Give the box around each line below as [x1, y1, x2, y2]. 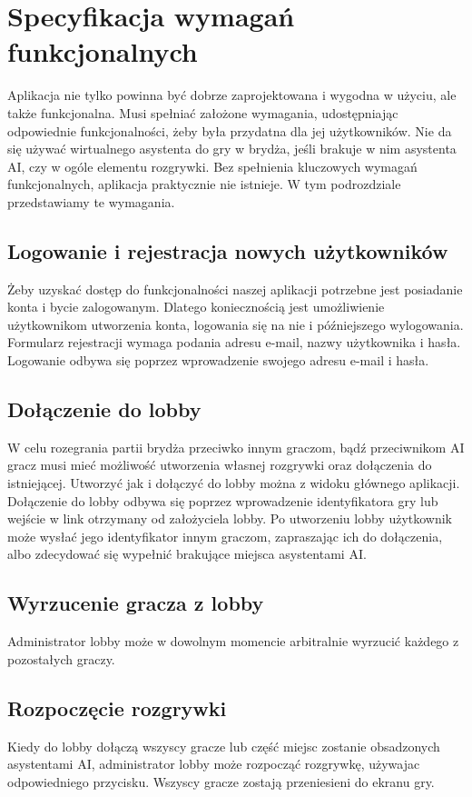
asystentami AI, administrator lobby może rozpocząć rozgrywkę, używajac [7, 754, 420, 773]
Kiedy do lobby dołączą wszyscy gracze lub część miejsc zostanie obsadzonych [7, 736, 440, 755]
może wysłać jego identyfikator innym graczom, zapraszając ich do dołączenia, [7, 526, 443, 545]
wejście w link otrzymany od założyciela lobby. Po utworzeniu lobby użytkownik [7, 509, 452, 528]
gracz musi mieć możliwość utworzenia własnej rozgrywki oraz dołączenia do [7, 455, 432, 474]
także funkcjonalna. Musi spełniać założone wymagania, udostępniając [7, 103, 398, 122]
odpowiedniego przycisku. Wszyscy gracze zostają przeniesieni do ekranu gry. [7, 772, 435, 791]
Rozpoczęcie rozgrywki [7, 693, 227, 722]
